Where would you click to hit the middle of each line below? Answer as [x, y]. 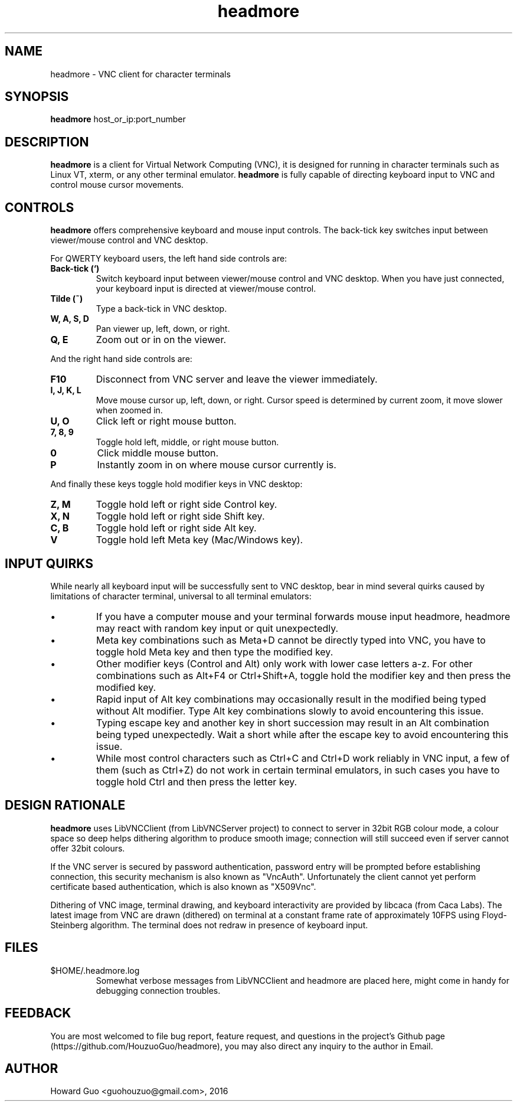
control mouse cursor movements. [117, 185]
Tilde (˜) [67, 299]
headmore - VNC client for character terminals [140, 74]
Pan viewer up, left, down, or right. [163, 329]
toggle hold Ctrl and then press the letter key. [197, 782]
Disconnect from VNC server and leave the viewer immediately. [237, 379]
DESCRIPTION [47, 142]
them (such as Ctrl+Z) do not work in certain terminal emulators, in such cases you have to [298, 770]
